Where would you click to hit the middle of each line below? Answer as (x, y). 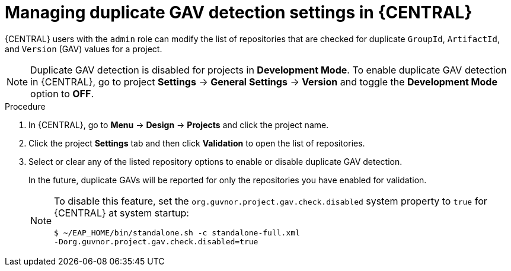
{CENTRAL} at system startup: (122, 213)
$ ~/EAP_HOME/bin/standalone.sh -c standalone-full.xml (177, 232)
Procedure (25, 106)
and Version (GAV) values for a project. (84, 49)
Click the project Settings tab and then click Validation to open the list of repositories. (197, 143)
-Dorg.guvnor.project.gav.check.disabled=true (156, 241)
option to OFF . (62, 93)
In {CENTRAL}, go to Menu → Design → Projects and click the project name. (179, 125)
